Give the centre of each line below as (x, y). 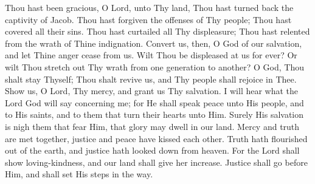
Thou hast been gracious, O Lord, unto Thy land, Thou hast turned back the (149, 7)
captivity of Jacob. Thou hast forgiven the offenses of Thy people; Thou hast (148, 19)
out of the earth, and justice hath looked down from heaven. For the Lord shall (152, 150)
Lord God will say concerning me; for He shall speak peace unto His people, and (154, 102)
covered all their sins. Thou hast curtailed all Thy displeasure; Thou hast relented (157, 31)
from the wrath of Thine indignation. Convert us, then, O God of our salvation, (154, 43)
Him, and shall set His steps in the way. (79, 174)
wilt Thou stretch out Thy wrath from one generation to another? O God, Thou (154, 66)
